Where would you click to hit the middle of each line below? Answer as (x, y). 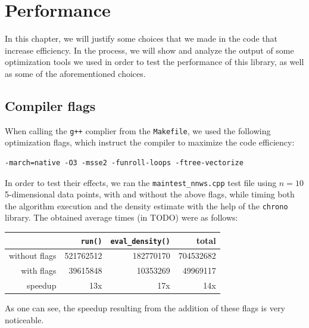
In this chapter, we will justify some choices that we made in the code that (141, 38)
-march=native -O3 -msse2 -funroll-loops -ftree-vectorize (124, 163)
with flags (39, 270)
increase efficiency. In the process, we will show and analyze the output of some (149, 50)
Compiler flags (50, 105)
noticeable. (24, 319)
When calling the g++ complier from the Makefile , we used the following (138, 130)
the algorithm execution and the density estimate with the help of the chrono (146, 205)
